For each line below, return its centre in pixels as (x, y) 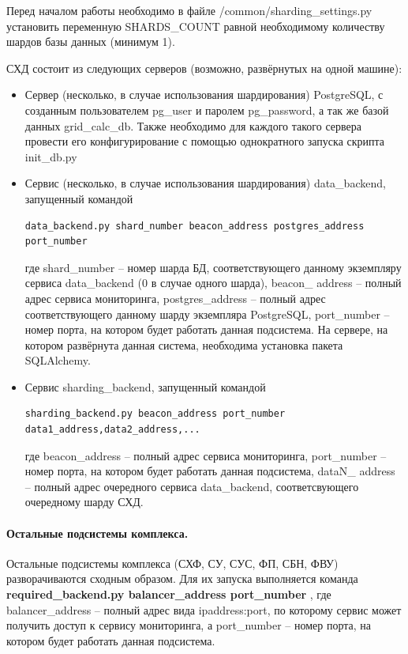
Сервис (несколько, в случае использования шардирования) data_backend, (205, 183)
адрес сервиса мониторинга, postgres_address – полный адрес (175, 298)
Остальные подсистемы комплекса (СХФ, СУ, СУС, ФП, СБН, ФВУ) (172, 563)
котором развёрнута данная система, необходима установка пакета (184, 344)
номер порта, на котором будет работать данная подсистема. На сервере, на (206, 329)
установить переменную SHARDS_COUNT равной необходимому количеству (196, 26)
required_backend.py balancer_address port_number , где (169, 594)
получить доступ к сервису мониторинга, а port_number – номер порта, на (189, 625)
